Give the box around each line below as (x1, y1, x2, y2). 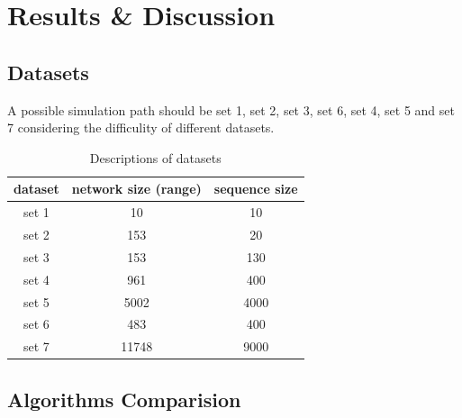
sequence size (213, 179, 298, 198)
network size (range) (71, 179, 202, 198)
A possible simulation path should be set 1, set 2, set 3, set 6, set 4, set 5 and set (7, 100, 455, 119)
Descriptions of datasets (89, 148, 222, 167)
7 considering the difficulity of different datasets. (7, 118, 275, 137)
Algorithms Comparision (7, 385, 241, 413)
